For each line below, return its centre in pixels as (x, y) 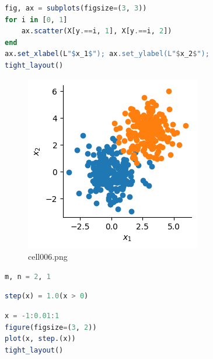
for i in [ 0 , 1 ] (36, 20)
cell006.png (48, 257)
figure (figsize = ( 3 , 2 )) (51, 327)
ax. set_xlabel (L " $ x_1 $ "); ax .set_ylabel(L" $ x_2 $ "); (107, 54)
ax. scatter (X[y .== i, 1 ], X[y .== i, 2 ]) (97, 31)
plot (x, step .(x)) (40, 339)
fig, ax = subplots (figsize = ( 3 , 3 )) (76, 8)
